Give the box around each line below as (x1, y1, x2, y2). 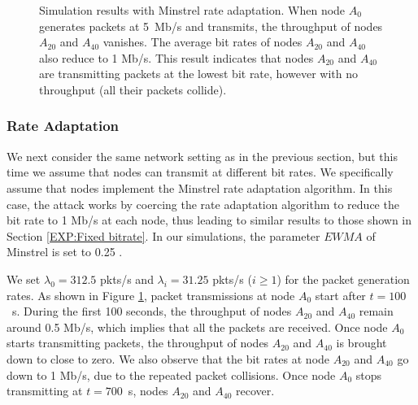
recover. (236, 382, 275, 399)
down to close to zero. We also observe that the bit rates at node (7, 350, 330, 367)
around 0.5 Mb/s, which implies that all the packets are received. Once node (7, 318, 388, 335)
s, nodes (128, 382, 168, 399)
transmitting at (7, 382, 83, 399)
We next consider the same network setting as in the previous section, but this (7, 147, 398, 164)
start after (315, 286, 366, 303)
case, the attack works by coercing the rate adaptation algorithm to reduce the (7, 195, 399, 212)
